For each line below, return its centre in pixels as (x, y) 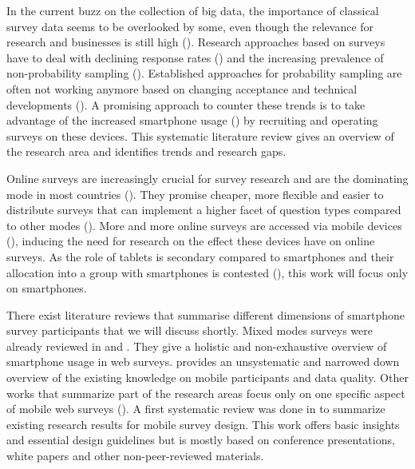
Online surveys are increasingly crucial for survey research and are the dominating (207, 178)
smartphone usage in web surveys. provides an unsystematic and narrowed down (203, 362)
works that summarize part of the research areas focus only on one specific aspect (206, 393)
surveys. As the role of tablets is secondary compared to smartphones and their (200, 256)
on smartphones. (47, 288)
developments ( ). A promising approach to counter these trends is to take (186, 104)
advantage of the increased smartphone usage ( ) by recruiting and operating (192, 120)
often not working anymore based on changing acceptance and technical (182, 88)
